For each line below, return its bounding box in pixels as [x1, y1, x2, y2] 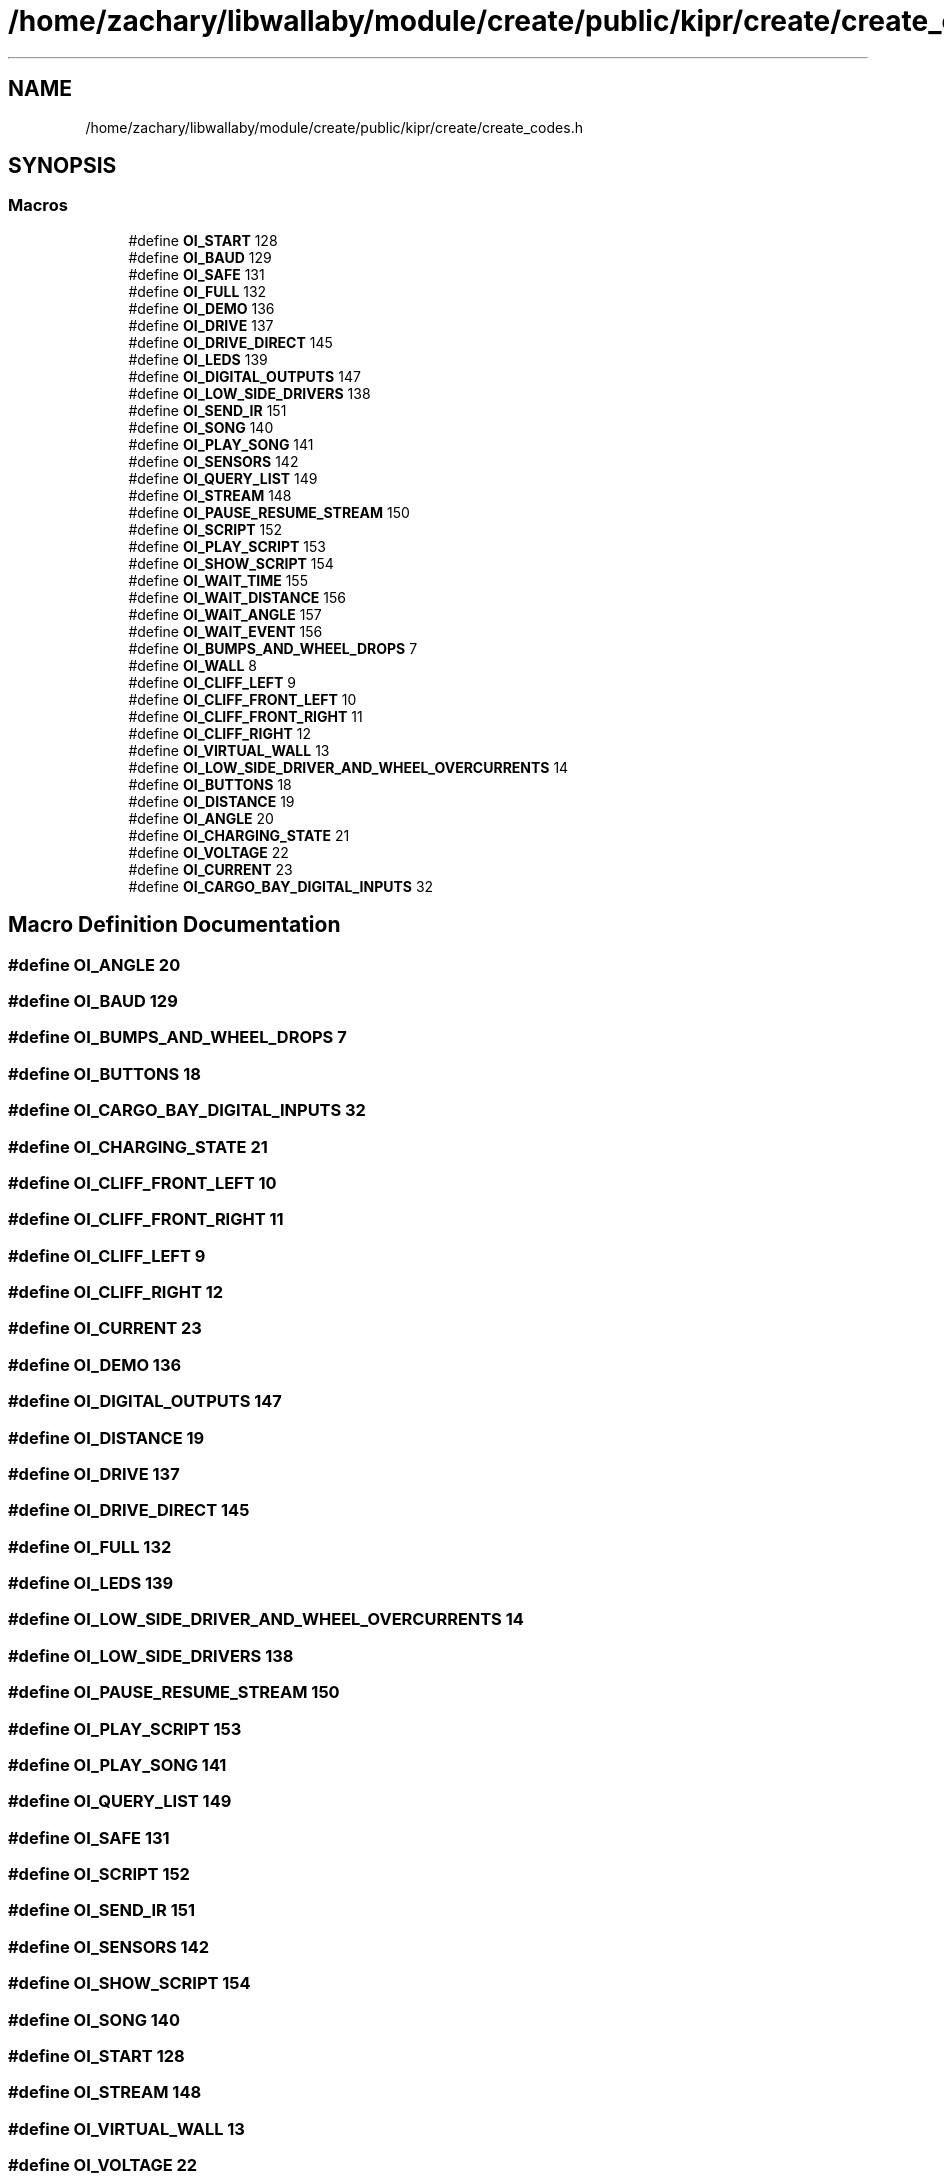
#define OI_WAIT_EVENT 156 [128, 622, 323, 640]
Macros [8, 195, 68, 216]
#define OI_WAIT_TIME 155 [128, 571, 308, 589]
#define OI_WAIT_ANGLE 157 [128, 605, 322, 623]
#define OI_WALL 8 [128, 656, 257, 674]
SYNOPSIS [8, 153, 117, 179]
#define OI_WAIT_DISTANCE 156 [128, 588, 346, 606]
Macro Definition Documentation [8, 912, 341, 938]
